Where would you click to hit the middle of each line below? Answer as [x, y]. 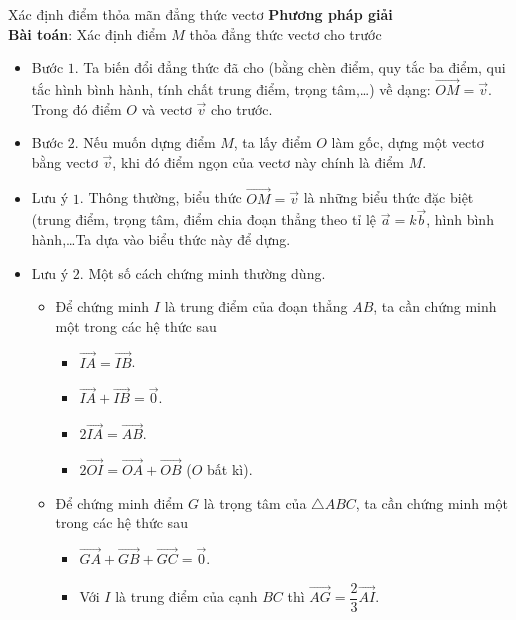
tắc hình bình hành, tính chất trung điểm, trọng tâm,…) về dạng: [231, 89]
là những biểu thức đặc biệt [388, 197]
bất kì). [230, 469]
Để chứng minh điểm [119, 502]
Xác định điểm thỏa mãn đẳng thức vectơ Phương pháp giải [200, 14]
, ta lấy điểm [272, 142]
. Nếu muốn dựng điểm [145, 142]
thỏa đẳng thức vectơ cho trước [285, 33]
